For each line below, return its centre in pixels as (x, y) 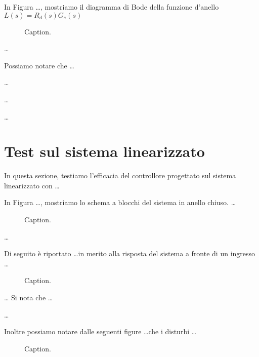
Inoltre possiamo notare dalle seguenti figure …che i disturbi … (100, 331)
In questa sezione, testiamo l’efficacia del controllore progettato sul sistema (120, 175)
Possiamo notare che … (39, 65)
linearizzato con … (32, 185)
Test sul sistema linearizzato (104, 151)
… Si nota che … (29, 297)
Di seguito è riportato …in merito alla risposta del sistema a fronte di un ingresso (130, 253)
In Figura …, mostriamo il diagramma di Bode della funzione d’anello (112, 7)
